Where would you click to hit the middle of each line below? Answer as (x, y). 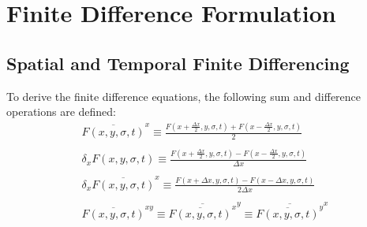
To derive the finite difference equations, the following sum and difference (184, 96)
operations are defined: (62, 112)
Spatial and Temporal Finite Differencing (178, 63)
